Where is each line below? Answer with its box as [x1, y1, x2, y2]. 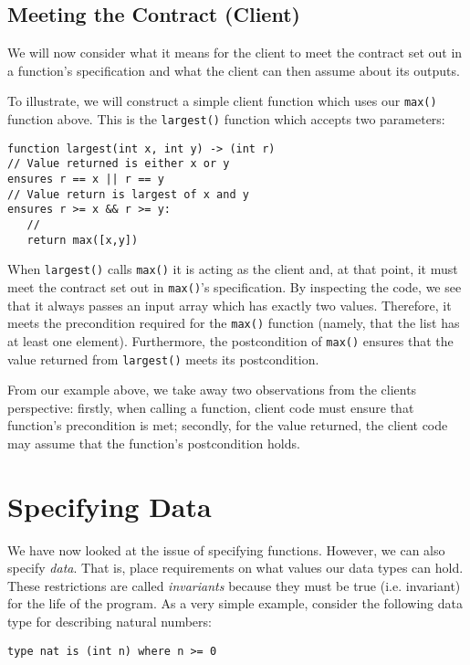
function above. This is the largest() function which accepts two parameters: [7, 110, 445, 129]
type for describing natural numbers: [7, 612, 212, 631]
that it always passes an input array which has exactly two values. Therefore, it [7, 295, 452, 314]
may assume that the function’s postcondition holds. [7, 433, 300, 452]
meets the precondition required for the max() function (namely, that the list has [7, 313, 460, 332]
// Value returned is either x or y [7, 157, 230, 171]
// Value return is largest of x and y [7, 187, 249, 201]
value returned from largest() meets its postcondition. [7, 349, 319, 368]
